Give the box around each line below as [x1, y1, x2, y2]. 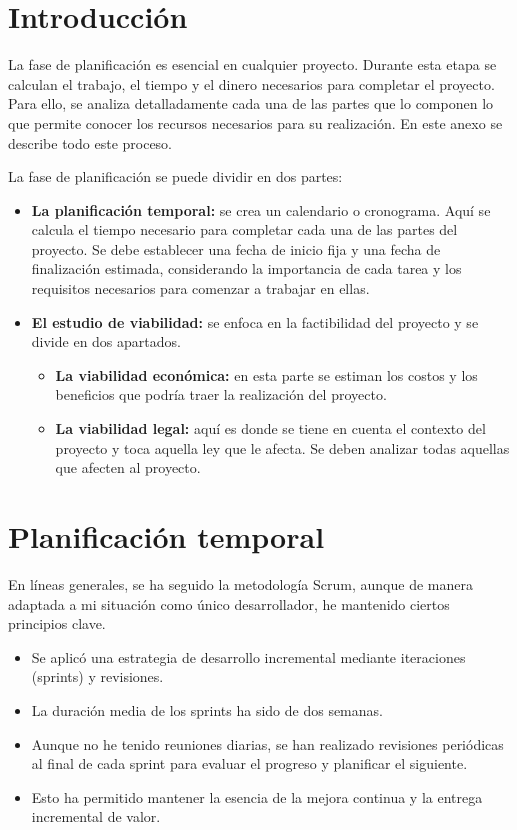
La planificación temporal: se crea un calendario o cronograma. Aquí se [31, 199, 491, 220]
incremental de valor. [31, 806, 161, 827]
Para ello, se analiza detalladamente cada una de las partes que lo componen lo [8, 93, 494, 114]
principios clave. [8, 613, 106, 634]
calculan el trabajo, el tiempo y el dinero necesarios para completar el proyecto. [8, 73, 495, 94]
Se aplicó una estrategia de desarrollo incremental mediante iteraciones [31, 646, 466, 667]
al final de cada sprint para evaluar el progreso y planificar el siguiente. [31, 753, 468, 774]
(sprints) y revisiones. [31, 666, 164, 687]
